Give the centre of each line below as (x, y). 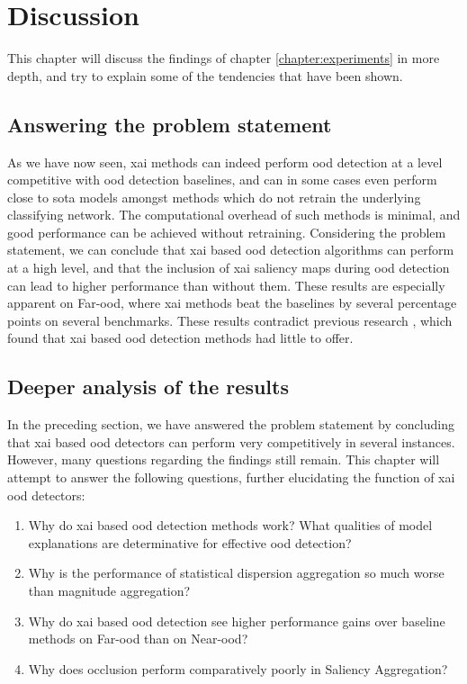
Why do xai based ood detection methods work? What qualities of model (230, 525)
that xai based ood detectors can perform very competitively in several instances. (231, 441)
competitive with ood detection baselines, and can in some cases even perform (222, 180)
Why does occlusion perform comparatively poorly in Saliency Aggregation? (238, 668)
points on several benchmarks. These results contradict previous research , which (230, 320)
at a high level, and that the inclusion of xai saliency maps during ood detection (229, 268)
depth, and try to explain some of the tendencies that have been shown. (205, 75)
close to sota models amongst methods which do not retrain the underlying (214, 197)
